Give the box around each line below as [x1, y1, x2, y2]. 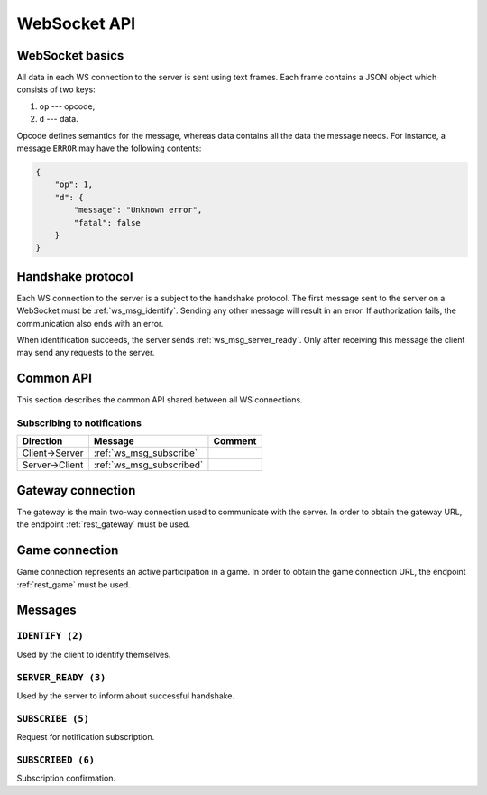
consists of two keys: [16, 84, 96, 95]
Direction [22, 435, 63, 448]
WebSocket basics [16, 48, 124, 63]
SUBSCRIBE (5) [16, 713, 90, 725]
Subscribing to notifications [16, 417, 142, 430]
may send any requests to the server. [16, 347, 155, 358]
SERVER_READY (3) [16, 671, 106, 683]
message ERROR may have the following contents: [16, 143, 202, 153]
